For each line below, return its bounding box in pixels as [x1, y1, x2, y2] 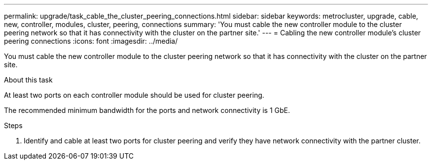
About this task [4, 76, 53, 84]
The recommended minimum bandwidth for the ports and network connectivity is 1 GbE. [4, 106, 290, 114]
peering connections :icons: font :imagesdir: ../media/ [4, 37, 178, 45]
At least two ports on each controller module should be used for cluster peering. [4, 91, 264, 99]
